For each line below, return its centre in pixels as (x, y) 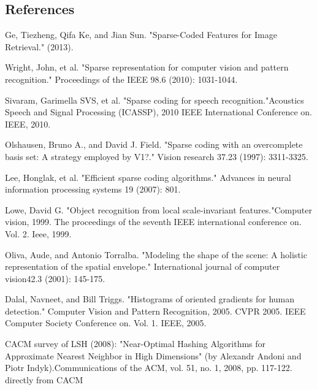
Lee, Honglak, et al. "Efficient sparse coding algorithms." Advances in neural (148, 177)
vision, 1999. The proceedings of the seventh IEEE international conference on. (153, 222)
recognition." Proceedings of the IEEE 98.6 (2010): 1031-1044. (121, 79)
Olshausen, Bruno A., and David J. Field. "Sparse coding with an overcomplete (154, 144)
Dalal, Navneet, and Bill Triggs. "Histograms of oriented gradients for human (150, 299)
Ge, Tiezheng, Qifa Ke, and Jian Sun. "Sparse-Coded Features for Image (141, 35)
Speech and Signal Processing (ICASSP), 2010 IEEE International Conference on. (159, 112)
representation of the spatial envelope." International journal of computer (143, 266)
